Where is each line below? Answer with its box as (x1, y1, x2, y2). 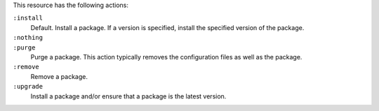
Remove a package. (30, 72, 88, 80)
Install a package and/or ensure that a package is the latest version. (30, 91, 227, 101)
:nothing (13, 34, 44, 42)
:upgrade (13, 82, 44, 91)
